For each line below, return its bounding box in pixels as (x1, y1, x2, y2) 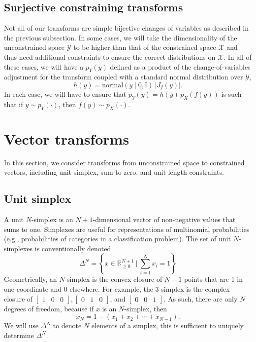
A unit (4, 214, 24, 225)
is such (221, 88, 242, 99)
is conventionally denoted (34, 243, 111, 253)
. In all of (224, 51, 252, 62)
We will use (4, 320, 39, 331)
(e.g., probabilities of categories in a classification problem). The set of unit (4, 233, 231, 244)
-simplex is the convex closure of (64, 274, 162, 284)
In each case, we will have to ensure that (4, 88, 127, 99)
